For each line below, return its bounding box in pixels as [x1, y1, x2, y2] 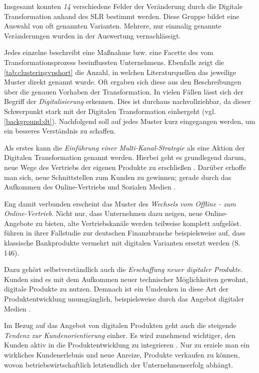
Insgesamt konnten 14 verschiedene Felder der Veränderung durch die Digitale [4, 1, 243, 11]
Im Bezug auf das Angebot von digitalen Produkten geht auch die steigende [4, 320, 236, 330]
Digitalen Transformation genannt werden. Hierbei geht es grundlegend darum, [4, 152, 246, 162]
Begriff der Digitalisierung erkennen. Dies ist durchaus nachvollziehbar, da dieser [4, 96, 251, 106]
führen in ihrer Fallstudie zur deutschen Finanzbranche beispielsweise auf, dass [4, 227, 245, 238]
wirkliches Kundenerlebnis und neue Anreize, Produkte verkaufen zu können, [4, 349, 240, 359]
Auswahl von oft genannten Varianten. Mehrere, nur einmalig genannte [4, 20, 221, 31]
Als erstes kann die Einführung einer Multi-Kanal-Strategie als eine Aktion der [4, 142, 245, 152]
